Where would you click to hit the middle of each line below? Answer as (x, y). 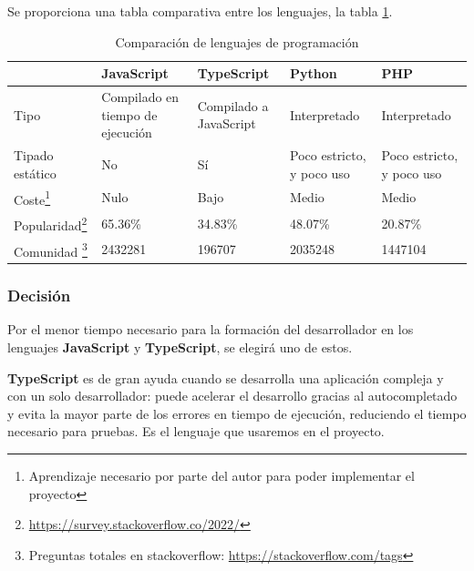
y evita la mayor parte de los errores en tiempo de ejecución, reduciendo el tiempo (237, 413)
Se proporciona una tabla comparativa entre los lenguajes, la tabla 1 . (200, 11)
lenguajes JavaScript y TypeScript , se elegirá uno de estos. (180, 347)
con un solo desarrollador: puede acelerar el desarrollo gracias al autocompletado (232, 396)
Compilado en (140, 97)
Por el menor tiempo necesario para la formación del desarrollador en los (211, 329)
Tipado (34, 155)
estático (35, 173)
